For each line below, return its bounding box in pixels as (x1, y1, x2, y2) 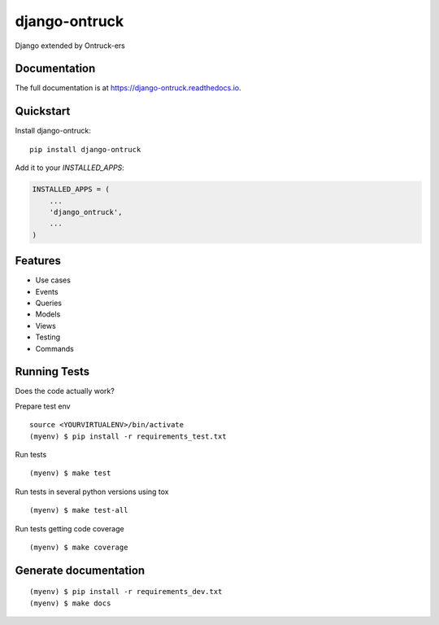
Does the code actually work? (15, 387, 115, 396)
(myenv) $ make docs (29, 598, 111, 608)
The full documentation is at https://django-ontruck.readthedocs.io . (15, 83, 241, 93)
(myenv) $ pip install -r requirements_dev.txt (29, 587, 223, 597)
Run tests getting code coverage (15, 523, 125, 533)
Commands (35, 343, 75, 353)
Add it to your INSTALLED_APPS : (15, 163, 125, 173)
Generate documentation (15, 563, 146, 577)
